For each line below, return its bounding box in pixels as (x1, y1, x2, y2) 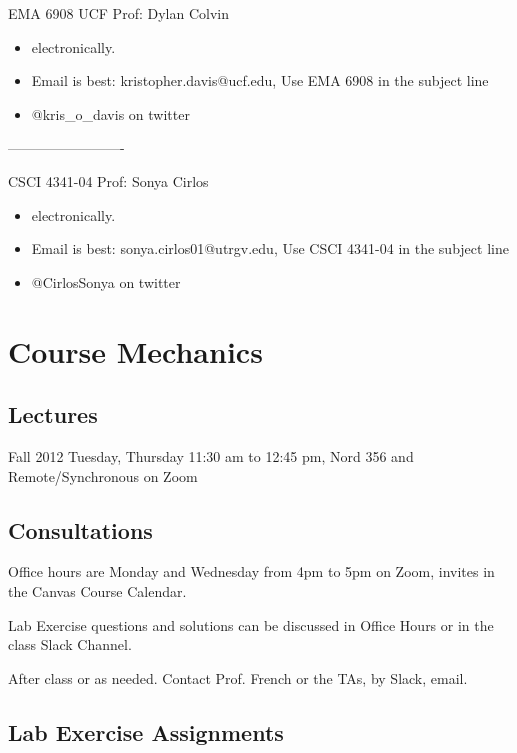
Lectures (8, 399, 98, 430)
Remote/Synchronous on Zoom (8, 465, 198, 486)
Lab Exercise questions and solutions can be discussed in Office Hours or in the (8, 614, 494, 635)
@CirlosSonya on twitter (31, 271, 181, 292)
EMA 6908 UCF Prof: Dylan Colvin (8, 3, 229, 23)
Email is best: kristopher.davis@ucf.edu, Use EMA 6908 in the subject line (31, 70, 489, 91)
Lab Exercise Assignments (8, 716, 284, 747)
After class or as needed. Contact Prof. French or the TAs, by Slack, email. (8, 667, 468, 688)
